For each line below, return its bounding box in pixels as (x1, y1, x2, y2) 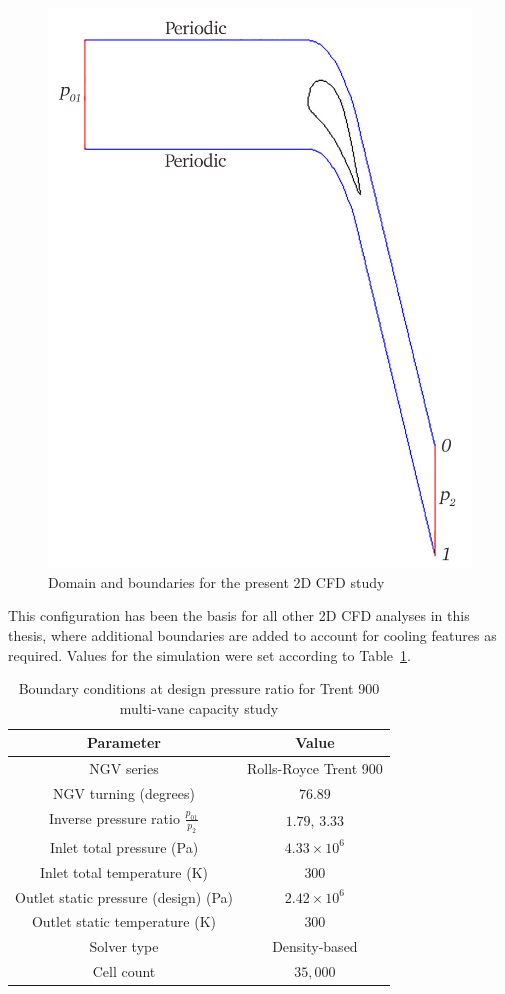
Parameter (87, 732, 161, 753)
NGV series (89, 758, 159, 779)
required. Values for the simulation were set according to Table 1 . (8, 644, 411, 665)
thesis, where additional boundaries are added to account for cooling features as (8, 625, 497, 645)
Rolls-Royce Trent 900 (246, 758, 383, 779)
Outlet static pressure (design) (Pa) (15, 886, 233, 907)
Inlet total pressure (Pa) (49, 836, 199, 857)
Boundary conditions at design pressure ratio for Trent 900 (18, 678, 380, 699)
